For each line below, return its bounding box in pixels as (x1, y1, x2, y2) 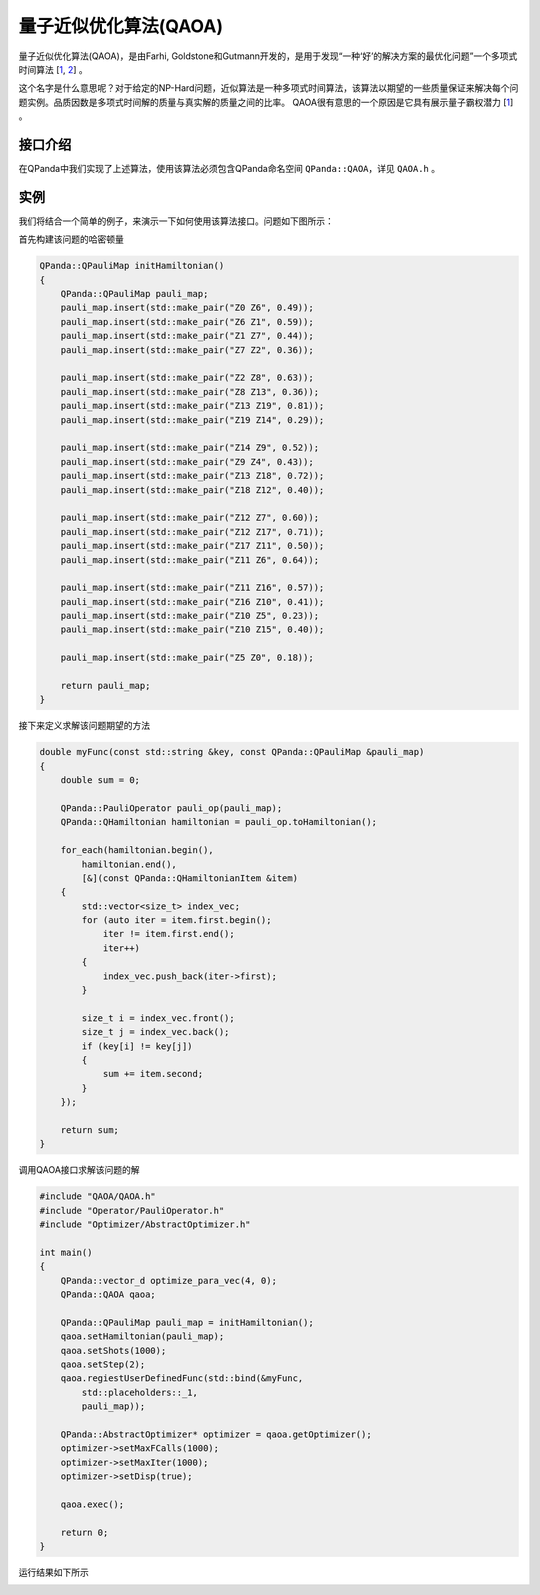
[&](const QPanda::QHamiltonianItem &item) (81, 872, 299, 884)
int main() (39, 1246, 93, 1258)
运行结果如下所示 (18, 1566, 89, 1579)
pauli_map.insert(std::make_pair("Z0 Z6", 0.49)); (60, 302, 314, 314)
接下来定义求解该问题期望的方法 (18, 720, 150, 732)
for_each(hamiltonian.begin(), (60, 845, 214, 856)
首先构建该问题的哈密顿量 (18, 233, 124, 245)
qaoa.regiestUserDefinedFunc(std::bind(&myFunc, (60, 1373, 304, 1384)
